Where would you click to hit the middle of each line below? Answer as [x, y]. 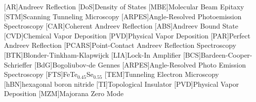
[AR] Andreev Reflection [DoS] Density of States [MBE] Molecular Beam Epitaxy [124, 6]
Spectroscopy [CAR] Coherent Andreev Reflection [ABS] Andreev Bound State [121, 26]
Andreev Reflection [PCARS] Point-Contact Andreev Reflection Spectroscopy [120, 45]
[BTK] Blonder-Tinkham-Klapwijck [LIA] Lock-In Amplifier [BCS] [103, 54]
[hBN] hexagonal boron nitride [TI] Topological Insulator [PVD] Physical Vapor [122, 84]
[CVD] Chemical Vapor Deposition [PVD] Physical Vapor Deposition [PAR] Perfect [127, 35]
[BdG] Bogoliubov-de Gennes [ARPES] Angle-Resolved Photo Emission [140, 64]
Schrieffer [18, 64]
